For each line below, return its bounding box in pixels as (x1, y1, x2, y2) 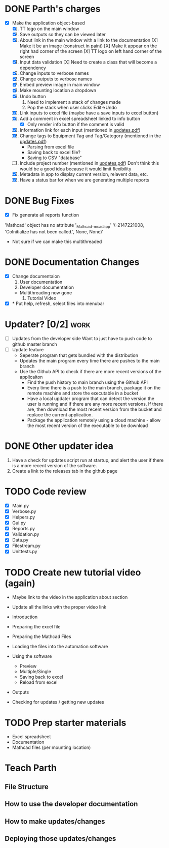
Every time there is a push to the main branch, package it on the (27, 384, 161, 390)
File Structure (5, 782, 49, 791)
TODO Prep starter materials (5, 717, 126, 729)
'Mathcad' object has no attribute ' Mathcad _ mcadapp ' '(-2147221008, (5, 222, 145, 229)
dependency (19, 65, 46, 71)
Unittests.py (12, 549, 37, 555)
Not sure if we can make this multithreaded (12, 238, 102, 245)
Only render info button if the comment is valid (27, 121, 124, 127)
